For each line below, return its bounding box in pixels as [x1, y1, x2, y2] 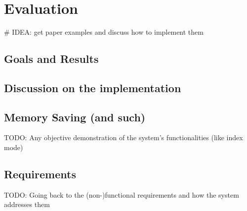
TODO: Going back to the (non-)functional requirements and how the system [4, 189, 239, 200]
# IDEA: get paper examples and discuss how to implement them [4, 27, 204, 37]
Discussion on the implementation [4, 80, 181, 95]
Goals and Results [4, 51, 99, 66]
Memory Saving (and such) [4, 109, 146, 124]
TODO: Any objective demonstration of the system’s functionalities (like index [4, 132, 243, 143]
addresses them [4, 199, 50, 210]
